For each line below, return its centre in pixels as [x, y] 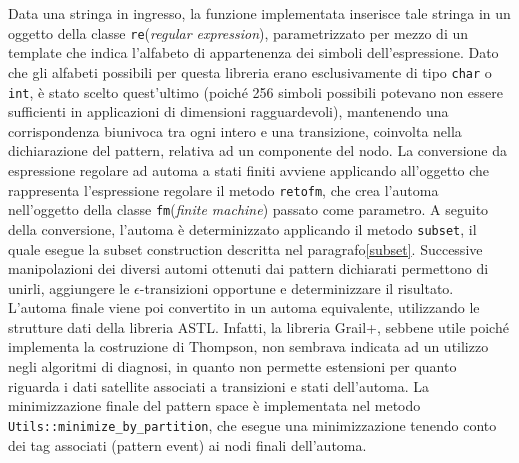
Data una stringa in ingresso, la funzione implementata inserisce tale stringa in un [259, 13]
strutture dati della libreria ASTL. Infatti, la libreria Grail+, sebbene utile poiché [258, 326]
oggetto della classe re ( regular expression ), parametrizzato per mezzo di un [238, 32]
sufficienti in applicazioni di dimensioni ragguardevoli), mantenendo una [228, 111]
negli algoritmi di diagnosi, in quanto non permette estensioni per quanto [232, 366]
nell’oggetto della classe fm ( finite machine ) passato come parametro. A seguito [248, 209]
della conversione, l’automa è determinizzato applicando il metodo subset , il [242, 228]
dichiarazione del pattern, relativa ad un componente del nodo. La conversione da [257, 150]
